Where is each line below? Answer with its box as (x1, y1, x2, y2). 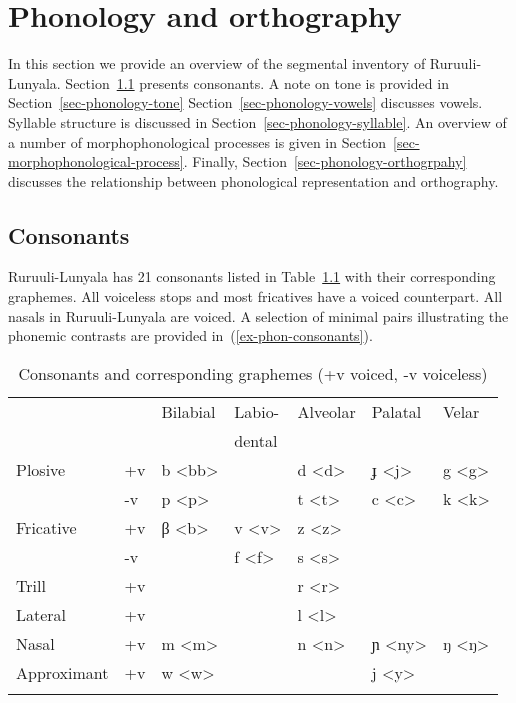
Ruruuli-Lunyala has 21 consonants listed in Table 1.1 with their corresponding (8, 266, 496, 287)
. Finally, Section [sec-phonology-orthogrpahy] (183, 151, 467, 172)
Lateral (16, 602, 67, 626)
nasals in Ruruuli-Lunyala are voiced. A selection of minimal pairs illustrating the (8, 305, 509, 326)
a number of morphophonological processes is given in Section (8, 131, 387, 152)
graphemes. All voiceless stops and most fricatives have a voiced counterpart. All (8, 286, 503, 307)
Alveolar (297, 399, 356, 423)
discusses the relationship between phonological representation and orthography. (8, 170, 499, 191)
